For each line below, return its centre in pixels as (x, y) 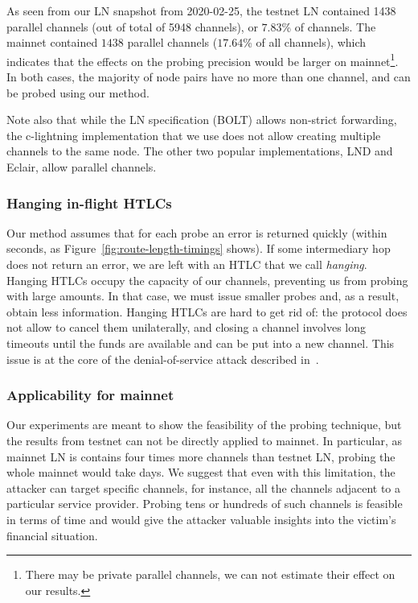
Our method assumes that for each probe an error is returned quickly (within (197, 232)
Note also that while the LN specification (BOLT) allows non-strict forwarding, (202, 120)
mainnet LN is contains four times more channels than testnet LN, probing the (201, 456)
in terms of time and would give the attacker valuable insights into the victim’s (201, 519)
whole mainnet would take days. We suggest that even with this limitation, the (201, 472)
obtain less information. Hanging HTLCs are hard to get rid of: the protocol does (207, 311)
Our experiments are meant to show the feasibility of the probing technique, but (204, 425)
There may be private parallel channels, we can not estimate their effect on (210, 574)
